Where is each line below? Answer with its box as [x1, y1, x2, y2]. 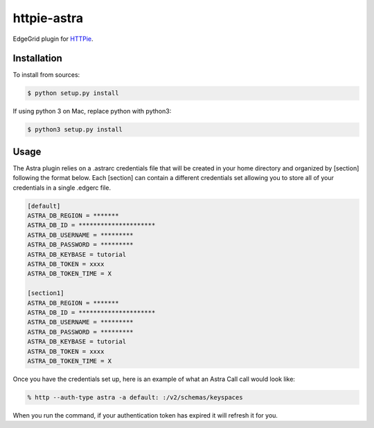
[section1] [27, 289, 64, 297]
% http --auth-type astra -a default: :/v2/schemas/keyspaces [27, 393, 243, 401]
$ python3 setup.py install [27, 125, 123, 134]
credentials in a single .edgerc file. [12, 184, 111, 192]
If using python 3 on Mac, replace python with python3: [12, 107, 172, 116]
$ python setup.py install [27, 89, 119, 97]
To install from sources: [12, 71, 80, 79]
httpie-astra [12, 10, 84, 26]
